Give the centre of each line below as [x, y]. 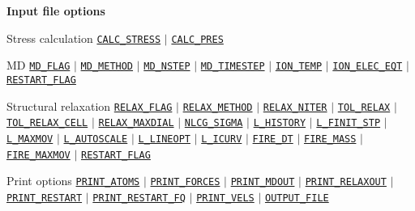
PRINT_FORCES [185, 182]
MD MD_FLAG [39, 65]
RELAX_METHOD [218, 107]
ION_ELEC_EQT [368, 67]
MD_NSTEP [167, 67]
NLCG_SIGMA [214, 123]
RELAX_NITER [295, 107]
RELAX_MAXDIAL [136, 123]
